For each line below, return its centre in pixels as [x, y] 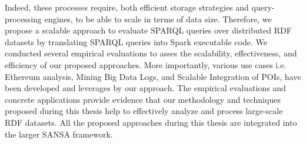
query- [263, 7]
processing [23, 19]
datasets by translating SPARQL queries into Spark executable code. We [136, 41]
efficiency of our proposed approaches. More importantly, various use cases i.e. [146, 64]
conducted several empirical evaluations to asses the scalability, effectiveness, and [151, 53]
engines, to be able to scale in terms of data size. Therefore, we [158, 19]
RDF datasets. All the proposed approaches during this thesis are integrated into [151, 122]
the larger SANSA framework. [59, 134]
